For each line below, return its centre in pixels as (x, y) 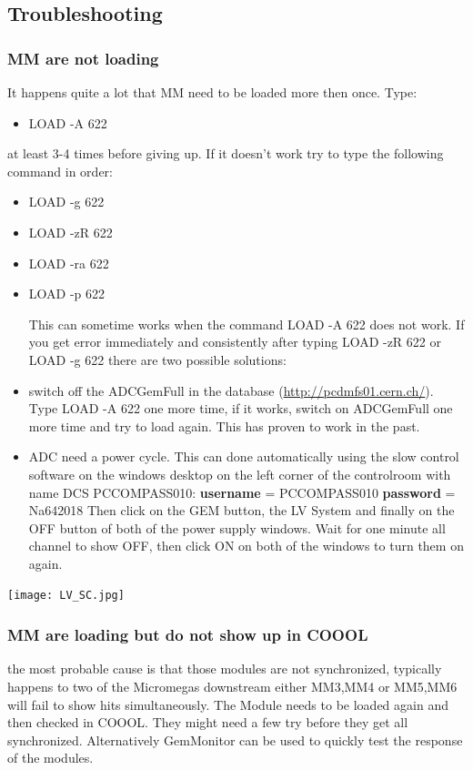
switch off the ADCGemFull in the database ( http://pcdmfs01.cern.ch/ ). (231, 390)
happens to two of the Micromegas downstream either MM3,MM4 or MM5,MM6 (232, 686)
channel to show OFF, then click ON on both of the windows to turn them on (246, 546)
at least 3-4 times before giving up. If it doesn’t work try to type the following (226, 153)
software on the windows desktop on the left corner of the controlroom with (240, 474)
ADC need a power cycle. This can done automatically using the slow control (244, 456)
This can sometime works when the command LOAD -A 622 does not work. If (247, 324)
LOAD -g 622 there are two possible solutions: (157, 359)
